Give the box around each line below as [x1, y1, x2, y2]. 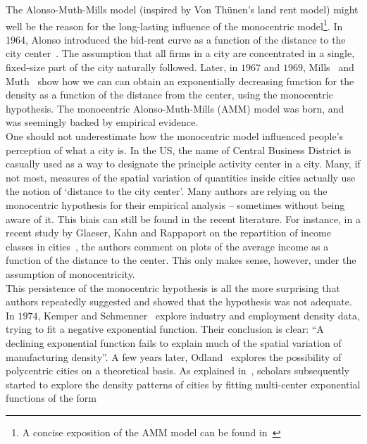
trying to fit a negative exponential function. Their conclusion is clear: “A [6, 322, 324, 336]
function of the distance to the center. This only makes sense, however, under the [6, 253, 356, 267]
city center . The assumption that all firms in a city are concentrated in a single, [6, 46, 355, 61]
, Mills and [302, 60, 354, 75]
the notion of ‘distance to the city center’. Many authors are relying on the [6, 184, 328, 198]
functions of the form [6, 391, 97, 405]
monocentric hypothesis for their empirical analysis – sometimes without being [6, 197, 345, 212]
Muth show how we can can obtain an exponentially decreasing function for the [6, 73, 354, 88]
